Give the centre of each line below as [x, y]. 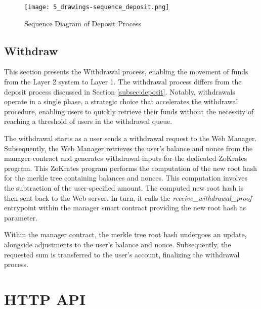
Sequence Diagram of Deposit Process [83, 23]
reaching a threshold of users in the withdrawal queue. [88, 121]
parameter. [21, 217]
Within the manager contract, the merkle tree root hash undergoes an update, [125, 234]
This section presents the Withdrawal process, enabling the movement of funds [126, 72]
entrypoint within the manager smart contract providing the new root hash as [125, 208]
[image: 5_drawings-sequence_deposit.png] [97, 7]
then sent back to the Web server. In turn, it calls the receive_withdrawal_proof [128, 197]
